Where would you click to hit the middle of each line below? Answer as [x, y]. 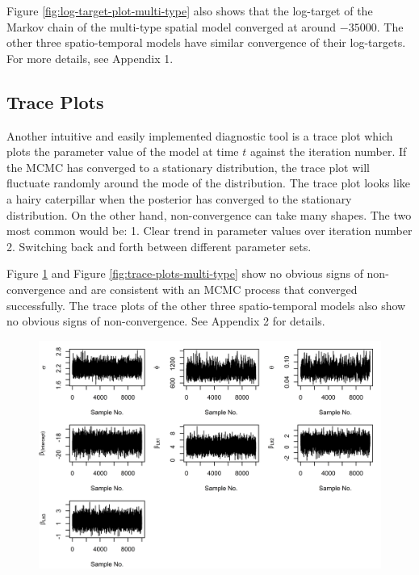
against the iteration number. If [328, 151]
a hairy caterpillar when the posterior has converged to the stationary [179, 198]
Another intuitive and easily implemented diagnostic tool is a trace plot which [200, 135]
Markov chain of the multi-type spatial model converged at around [172, 26]
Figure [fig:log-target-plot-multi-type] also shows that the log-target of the [190, 10]
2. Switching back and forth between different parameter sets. [159, 246]
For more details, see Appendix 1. [90, 58]
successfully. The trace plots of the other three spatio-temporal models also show [206, 305]
